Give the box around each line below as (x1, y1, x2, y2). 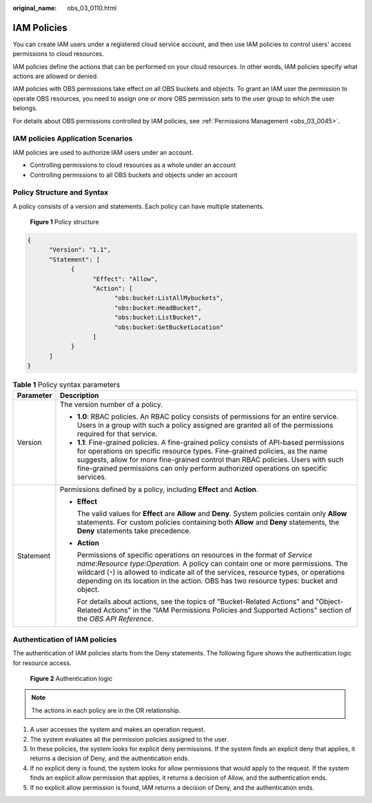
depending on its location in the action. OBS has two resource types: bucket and (76, 576, 338, 586)
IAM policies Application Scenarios (12, 134, 133, 143)
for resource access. (12, 659, 72, 667)
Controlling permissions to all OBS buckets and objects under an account (30, 170, 238, 179)
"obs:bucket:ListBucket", (114, 314, 203, 321)
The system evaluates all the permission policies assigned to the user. (30, 735, 229, 743)
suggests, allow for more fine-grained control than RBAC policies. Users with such (76, 455, 344, 464)
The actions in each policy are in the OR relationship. (31, 706, 181, 714)
